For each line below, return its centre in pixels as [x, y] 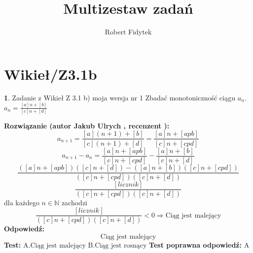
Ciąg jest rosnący [121, 245]
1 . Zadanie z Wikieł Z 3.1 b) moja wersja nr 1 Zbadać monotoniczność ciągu [120, 97]
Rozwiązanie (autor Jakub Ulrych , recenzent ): [87, 125]
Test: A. [17, 244]
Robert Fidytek [128, 32]
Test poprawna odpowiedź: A [199, 244]
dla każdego [22, 202]
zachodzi [74, 202]
